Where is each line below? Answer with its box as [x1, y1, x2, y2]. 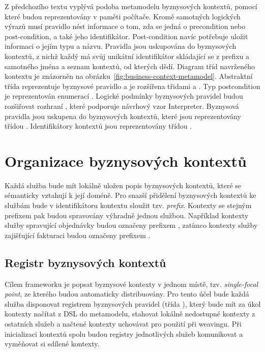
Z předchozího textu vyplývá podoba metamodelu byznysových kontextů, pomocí [5, 1, 257, 11]
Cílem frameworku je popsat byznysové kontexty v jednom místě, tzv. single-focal [5, 278, 258, 289]
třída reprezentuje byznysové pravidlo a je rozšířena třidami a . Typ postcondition [5, 80, 260, 91]
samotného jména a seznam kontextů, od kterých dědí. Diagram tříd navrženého [5, 61, 255, 71]
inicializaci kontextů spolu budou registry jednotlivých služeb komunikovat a [5, 328, 243, 339]
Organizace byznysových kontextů [5, 150, 247, 171]
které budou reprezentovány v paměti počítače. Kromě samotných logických [5, 11, 241, 21]
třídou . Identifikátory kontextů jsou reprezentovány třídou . [5, 121, 192, 131]
